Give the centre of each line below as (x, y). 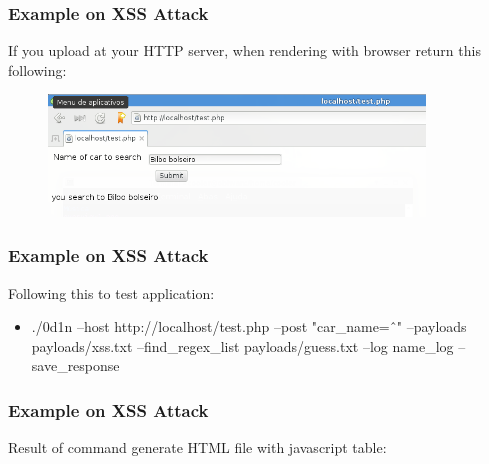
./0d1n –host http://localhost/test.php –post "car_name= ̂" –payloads (249, 326)
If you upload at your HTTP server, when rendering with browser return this (244, 50)
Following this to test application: (111, 292)
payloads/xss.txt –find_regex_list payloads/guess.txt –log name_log (242, 345)
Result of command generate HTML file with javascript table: (197, 447)
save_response (75, 365)
